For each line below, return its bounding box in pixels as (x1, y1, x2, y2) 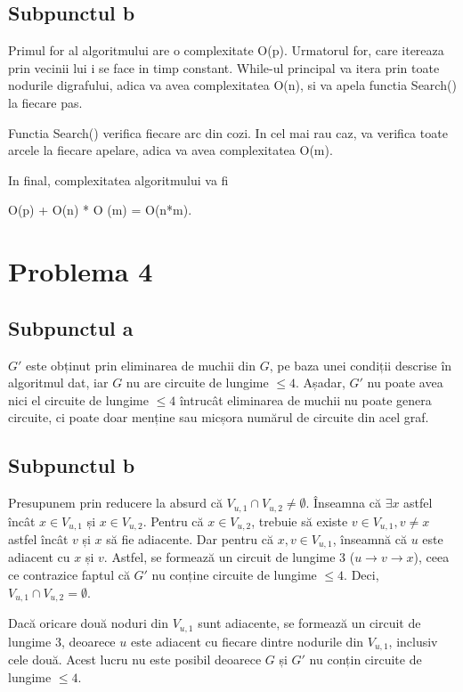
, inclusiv (388, 631, 438, 650)
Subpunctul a (8, 313, 134, 341)
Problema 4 (8, 253, 153, 289)
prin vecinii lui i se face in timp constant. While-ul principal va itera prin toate (8, 58, 440, 77)
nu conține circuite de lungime (151, 566, 317, 584)
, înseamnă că (332, 530, 407, 549)
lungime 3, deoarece (8, 631, 116, 650)
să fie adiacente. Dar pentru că (106, 530, 274, 549)
